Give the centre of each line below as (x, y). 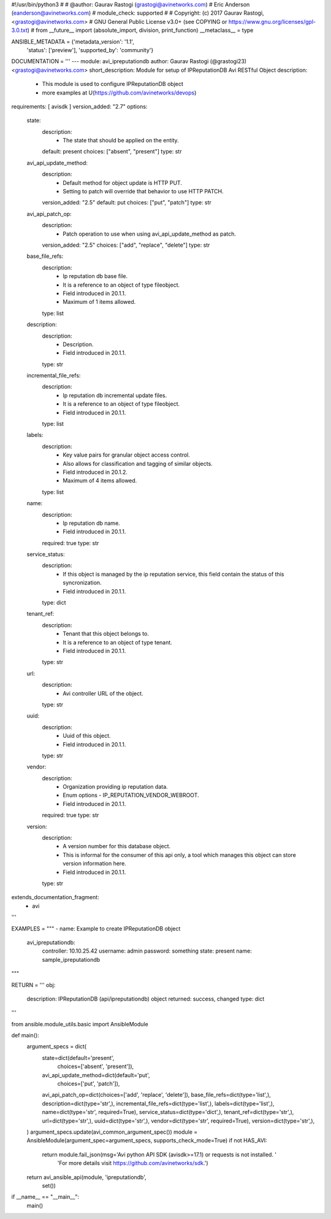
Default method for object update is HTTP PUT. (122, 183)
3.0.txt (19, 30)
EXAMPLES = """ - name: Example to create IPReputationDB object (96, 928)
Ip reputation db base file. (95, 276)
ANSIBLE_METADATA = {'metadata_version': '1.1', (73, 41)
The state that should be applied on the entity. (121, 141)
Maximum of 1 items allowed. (99, 302)
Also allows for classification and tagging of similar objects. (138, 463)
